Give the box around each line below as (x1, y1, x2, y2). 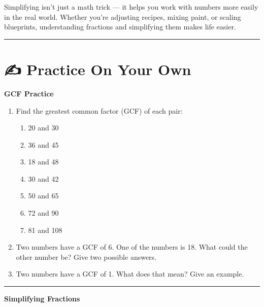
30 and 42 (28, 173, 59, 184)
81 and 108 (28, 224, 62, 235)
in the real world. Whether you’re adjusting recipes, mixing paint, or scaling (4, 11, 241, 22)
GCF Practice (4, 88, 54, 98)
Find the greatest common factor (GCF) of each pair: (16, 105, 183, 116)
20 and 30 (28, 122, 59, 133)
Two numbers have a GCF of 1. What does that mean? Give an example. (16, 268, 244, 279)
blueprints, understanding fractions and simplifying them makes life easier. (4, 21, 236, 32)
